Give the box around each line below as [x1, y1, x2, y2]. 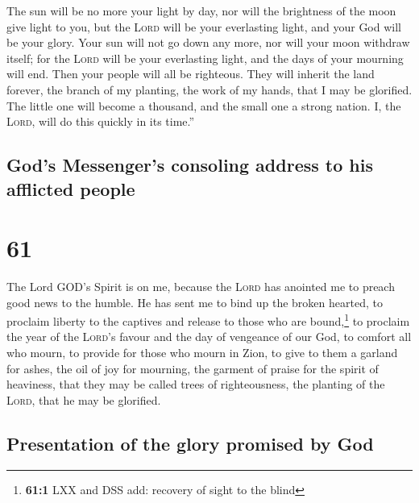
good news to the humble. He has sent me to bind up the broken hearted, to [6, 293, 383, 310]
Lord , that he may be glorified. [6, 391, 161, 408]
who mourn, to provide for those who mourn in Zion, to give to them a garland [6, 344, 398, 361]
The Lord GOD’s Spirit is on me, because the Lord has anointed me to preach [6, 278, 395, 295]
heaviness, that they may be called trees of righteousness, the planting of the [6, 376, 385, 393]
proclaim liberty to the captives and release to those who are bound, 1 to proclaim [6, 310, 410, 329]
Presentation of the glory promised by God [6, 430, 374, 455]
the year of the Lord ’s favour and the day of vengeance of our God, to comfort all [6, 328, 412, 345]
